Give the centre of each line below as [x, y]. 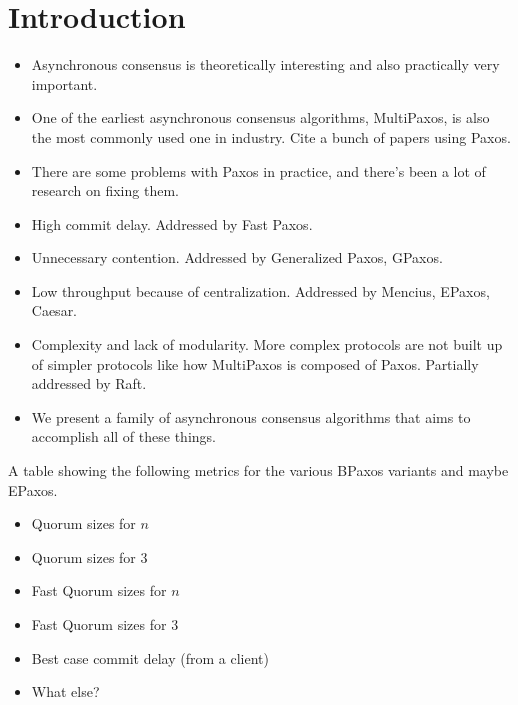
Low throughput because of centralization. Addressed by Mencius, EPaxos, [260, 290]
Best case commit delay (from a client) [150, 657]
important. [64, 83]
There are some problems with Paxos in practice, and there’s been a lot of [258, 170]
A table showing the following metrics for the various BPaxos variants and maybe [258, 470]
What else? [65, 691]
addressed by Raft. [89, 383]
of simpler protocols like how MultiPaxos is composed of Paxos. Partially [255, 363]
